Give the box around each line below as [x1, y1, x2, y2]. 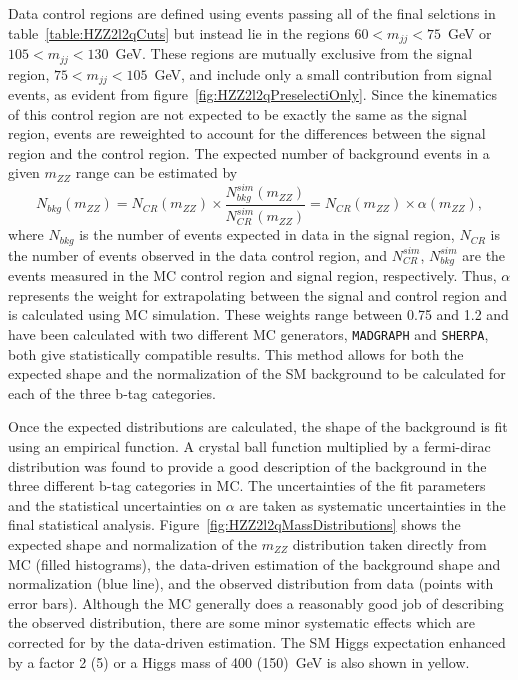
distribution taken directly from [292, 533, 487, 554]
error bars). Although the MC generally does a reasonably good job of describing [8, 592, 504, 613]
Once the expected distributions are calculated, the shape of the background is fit [8, 416, 508, 437]
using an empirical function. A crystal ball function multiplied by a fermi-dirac [8, 435, 491, 456]
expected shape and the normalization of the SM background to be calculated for [8, 363, 506, 384]
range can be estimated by [75, 162, 238, 183]
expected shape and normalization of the [8, 533, 258, 554]
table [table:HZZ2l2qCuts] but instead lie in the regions [8, 22, 350, 43]
